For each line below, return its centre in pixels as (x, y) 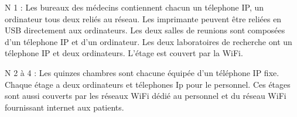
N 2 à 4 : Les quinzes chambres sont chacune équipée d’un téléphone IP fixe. (142, 72)
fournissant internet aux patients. (64, 107)
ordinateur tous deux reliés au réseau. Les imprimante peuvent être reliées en (143, 18)
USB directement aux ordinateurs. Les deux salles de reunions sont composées (145, 30)
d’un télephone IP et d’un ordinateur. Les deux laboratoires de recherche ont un (148, 41)
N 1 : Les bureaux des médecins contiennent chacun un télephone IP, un (134, 7)
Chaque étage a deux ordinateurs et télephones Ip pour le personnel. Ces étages (148, 84)
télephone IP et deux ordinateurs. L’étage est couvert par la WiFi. (124, 53)
